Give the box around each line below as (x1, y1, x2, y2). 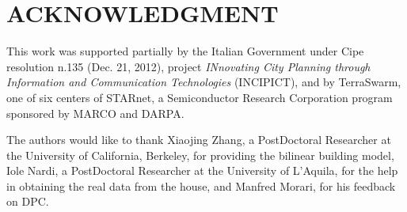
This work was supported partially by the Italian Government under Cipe (6, 43, 364, 59)
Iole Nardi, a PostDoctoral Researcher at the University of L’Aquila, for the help (6, 162, 398, 179)
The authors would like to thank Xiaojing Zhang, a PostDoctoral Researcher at (6, 131, 391, 148)
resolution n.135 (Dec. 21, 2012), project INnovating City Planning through (6, 58, 371, 74)
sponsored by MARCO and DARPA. (6, 104, 184, 121)
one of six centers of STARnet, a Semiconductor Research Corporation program (6, 89, 393, 105)
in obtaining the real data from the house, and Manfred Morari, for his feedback (6, 177, 396, 194)
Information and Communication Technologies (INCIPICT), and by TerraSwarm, (6, 74, 401, 90)
